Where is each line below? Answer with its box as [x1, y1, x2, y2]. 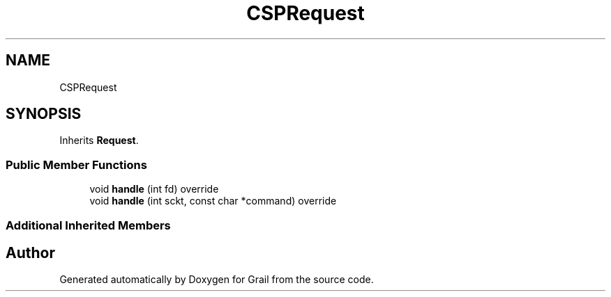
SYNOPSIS [6, 105, 82, 123]
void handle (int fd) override [89, 183, 219, 195]
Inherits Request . [59, 134, 139, 147]
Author [6, 243, 55, 262]
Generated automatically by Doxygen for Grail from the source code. [59, 273, 374, 286]
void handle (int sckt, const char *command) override [89, 195, 337, 207]
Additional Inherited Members [6, 218, 171, 232]
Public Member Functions [6, 157, 147, 172]
